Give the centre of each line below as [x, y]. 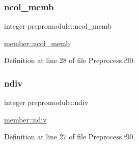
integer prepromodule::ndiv [46, 102]
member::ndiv [25, 119]
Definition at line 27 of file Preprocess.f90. [70, 137]
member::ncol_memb [37, 43]
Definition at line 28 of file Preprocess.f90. [70, 60]
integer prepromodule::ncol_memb [58, 26]
